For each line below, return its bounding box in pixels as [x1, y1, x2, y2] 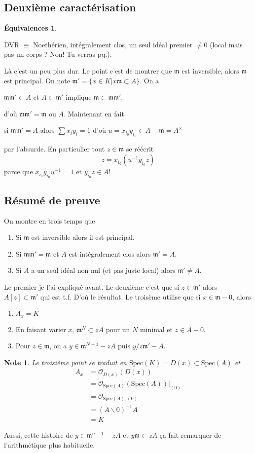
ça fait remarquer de [159, 429, 221, 440]
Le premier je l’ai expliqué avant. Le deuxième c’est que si [4, 281, 180, 292]
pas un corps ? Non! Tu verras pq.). [4, 49, 112, 59]
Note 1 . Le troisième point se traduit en [4, 357, 127, 367]
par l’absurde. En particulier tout [4, 143, 105, 153]
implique [65, 92, 92, 102]
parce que [4, 166, 33, 177]
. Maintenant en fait [63, 108, 124, 118]
